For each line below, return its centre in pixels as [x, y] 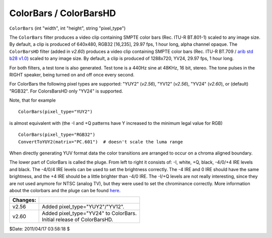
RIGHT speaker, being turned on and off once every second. [72, 74]
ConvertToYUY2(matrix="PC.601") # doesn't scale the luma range [101, 142]
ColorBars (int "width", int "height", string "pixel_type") [67, 28]
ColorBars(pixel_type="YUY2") [56, 112]
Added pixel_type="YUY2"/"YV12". [83, 207]
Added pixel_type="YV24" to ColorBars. [89, 213]
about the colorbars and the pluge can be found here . [65, 190]
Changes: [24, 200]
